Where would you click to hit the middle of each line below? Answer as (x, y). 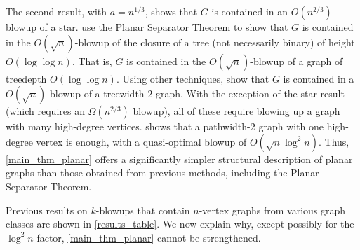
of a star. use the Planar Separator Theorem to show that (164, 27)
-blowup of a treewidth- (97, 93)
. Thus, (334, 141)
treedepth (26, 78)
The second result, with (56, 11)
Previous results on (47, 210)
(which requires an (45, 111)
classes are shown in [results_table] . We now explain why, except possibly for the (180, 224)
